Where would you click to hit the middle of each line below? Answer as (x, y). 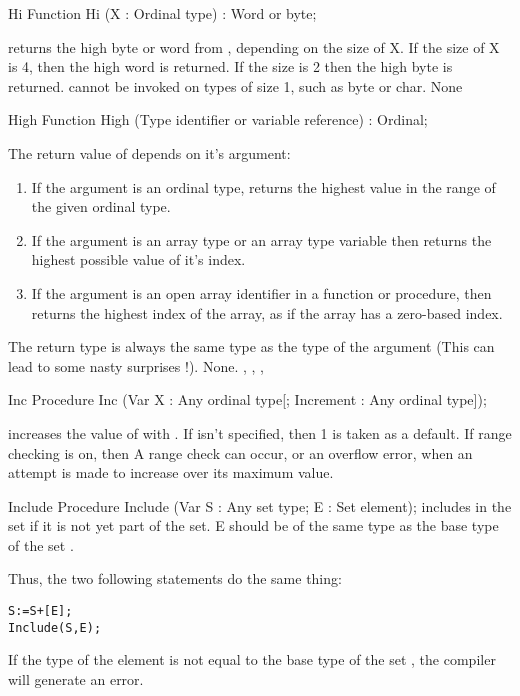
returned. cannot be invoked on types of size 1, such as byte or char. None (235, 85)
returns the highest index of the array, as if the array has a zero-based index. (267, 312)
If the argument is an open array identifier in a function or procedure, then (261, 292)
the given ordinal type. (101, 206)
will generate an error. (76, 678)
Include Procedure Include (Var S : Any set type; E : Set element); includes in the (260, 505)
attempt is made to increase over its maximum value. (171, 472)
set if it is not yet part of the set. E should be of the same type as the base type (253, 525)
